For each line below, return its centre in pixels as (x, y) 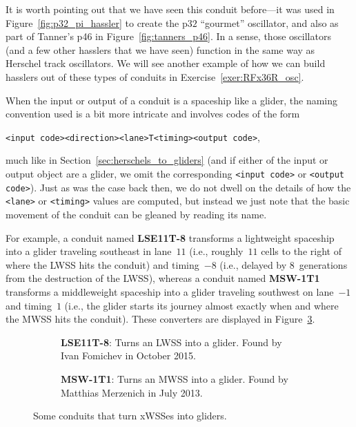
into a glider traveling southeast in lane (89, 251)
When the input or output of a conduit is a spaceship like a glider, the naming (172, 100)
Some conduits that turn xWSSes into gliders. (130, 416)
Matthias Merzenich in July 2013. (132, 392)
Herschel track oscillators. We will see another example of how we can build (166, 63)
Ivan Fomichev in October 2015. (128, 355)
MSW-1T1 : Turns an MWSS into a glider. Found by (175, 378)
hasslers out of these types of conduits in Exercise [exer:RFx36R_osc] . (155, 76)
